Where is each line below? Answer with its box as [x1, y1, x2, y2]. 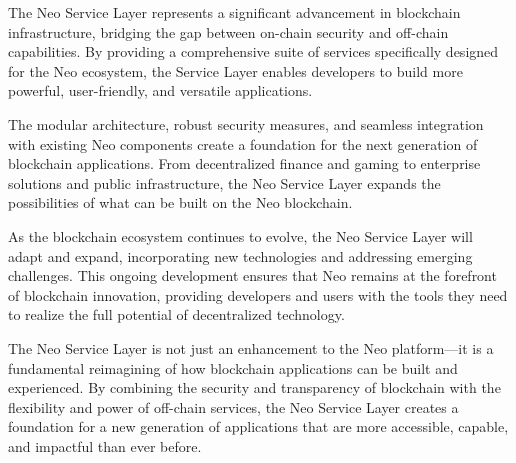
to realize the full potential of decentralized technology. [8, 304, 345, 325]
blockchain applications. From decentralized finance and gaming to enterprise [8, 153, 481, 174]
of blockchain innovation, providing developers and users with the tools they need [8, 284, 508, 305]
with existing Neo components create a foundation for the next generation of [8, 133, 478, 154]
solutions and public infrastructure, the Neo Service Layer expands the [8, 172, 441, 193]
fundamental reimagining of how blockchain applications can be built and [8, 357, 458, 378]
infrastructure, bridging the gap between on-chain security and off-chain [8, 21, 449, 42]
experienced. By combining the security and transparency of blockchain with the [8, 377, 501, 398]
